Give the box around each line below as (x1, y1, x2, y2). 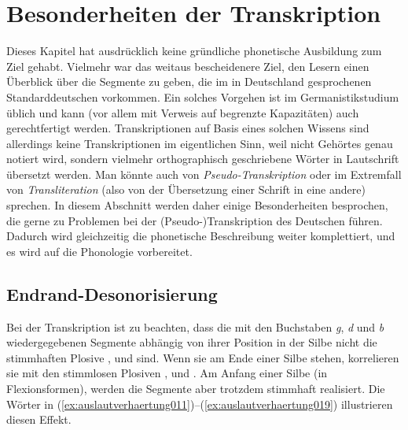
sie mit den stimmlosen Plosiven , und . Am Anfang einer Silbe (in (6, 365, 328, 381)
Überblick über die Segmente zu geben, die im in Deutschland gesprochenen (6, 73, 372, 90)
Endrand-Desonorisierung (6, 281, 218, 306)
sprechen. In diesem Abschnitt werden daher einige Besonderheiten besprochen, (6, 197, 388, 213)
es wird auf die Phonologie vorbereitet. (6, 243, 193, 259)
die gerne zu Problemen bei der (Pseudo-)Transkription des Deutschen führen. (6, 212, 383, 228)
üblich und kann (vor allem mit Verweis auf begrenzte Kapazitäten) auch (6, 104, 359, 120)
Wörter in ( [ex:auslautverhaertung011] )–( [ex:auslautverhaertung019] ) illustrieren (6, 395, 393, 412)
